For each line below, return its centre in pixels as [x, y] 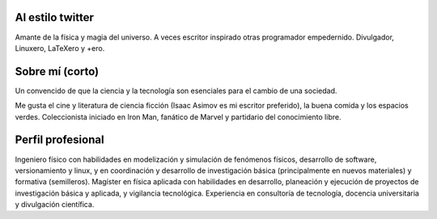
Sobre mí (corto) [57, 72]
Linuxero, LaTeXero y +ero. [60, 48]
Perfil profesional [59, 140]
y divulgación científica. [55, 204]
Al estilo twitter [55, 17]
